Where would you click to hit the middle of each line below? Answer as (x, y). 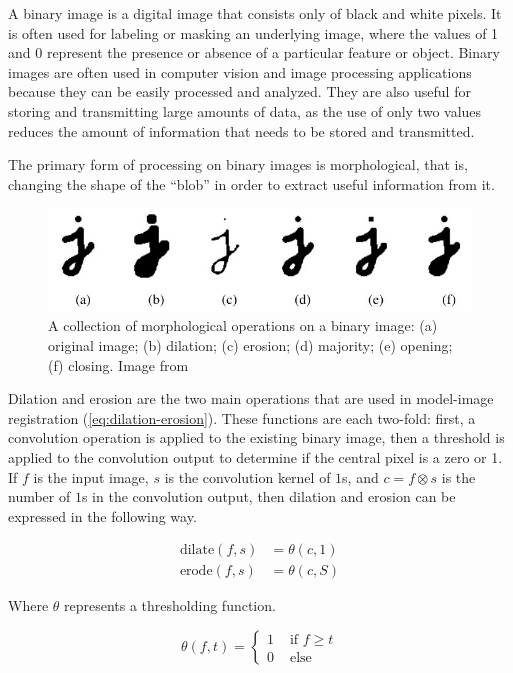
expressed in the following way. (102, 515)
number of (39, 496)
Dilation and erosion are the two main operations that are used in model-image (251, 398)
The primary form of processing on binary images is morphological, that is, (238, 164)
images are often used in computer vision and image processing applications (240, 71)
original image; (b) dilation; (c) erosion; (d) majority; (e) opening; (250, 345)
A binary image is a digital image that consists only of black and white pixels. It (255, 13)
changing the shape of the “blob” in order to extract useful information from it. (251, 183)
